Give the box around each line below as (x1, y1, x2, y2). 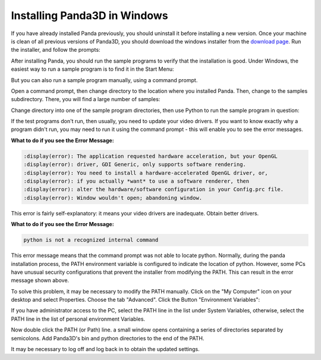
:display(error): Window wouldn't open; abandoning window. (23, 194, 203, 201)
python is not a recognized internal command (23, 237, 159, 243)
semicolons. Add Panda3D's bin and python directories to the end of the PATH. (11, 334, 204, 342)
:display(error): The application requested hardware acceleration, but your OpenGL (23, 152, 278, 159)
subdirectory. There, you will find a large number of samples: (11, 96, 160, 103)
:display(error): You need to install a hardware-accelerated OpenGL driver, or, (23, 170, 269, 176)
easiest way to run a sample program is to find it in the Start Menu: (11, 65, 174, 73)
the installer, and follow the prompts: (11, 46, 100, 54)
